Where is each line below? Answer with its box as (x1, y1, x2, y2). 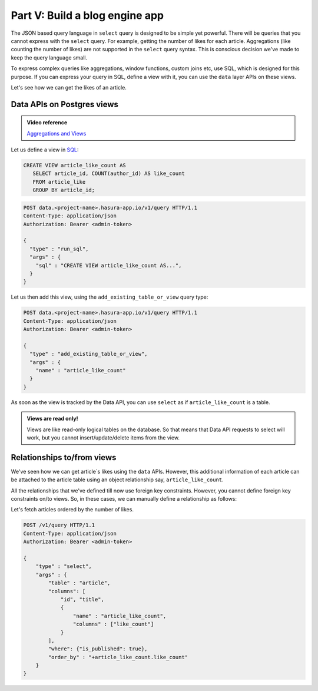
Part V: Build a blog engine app (11, 9, 164, 22)
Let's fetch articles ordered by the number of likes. (11, 506, 134, 513)
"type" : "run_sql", (29, 245, 89, 252)
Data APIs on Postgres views (11, 99, 119, 109)
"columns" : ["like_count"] (72, 621, 154, 627)
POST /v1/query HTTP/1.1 (23, 522, 95, 528)
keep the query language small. (11, 54, 88, 61)
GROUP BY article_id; (32, 187, 95, 194)
